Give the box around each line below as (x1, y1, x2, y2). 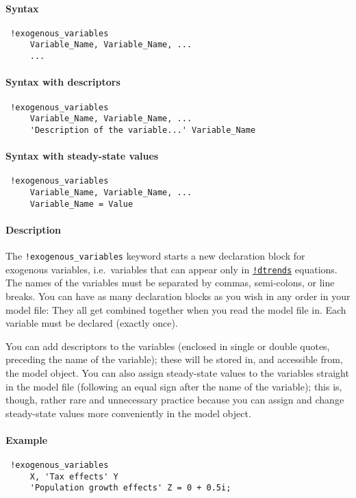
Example (5, 432, 48, 447)
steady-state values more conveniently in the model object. (5, 406, 251, 420)
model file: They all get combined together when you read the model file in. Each (5, 302, 346, 316)
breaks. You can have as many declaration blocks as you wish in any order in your (5, 289, 351, 303)
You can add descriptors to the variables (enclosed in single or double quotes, (5, 338, 330, 353)
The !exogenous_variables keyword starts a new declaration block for (5, 249, 305, 263)
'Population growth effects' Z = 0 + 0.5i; (29, 483, 231, 493)
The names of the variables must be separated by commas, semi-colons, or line (5, 275, 335, 290)
